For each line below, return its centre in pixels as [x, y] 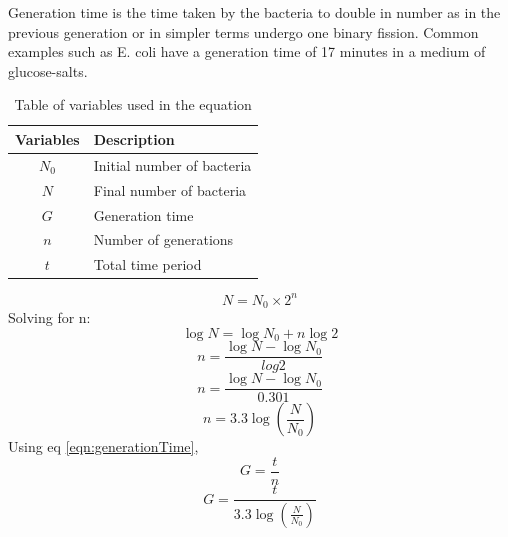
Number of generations [163, 239]
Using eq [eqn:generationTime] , [103, 446]
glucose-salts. [48, 70]
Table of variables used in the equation [133, 104]
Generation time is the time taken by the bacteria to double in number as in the [254, 12]
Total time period [147, 264]
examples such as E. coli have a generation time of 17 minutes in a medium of [247, 51]
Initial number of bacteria [172, 164]
